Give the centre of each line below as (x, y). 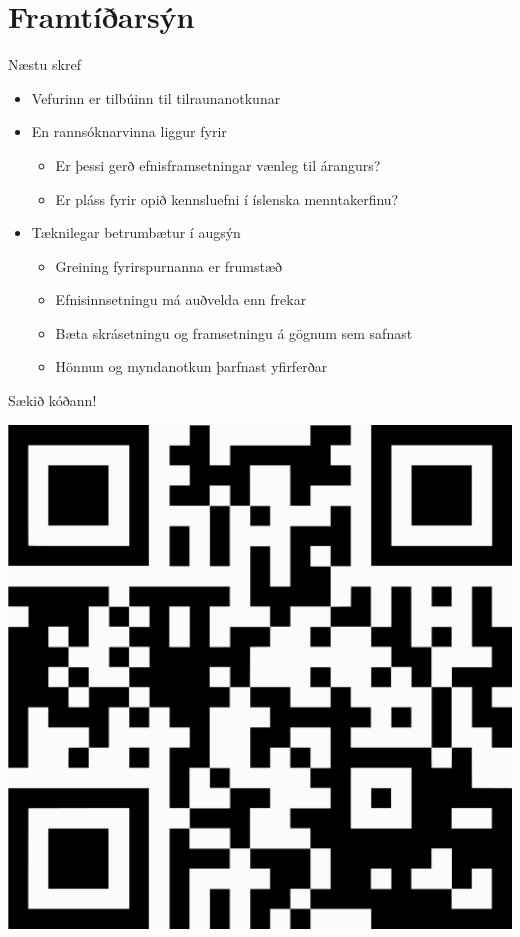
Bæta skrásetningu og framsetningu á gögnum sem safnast (234, 332)
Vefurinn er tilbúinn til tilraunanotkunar (156, 97)
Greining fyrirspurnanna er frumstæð (169, 265)
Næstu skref (44, 64)
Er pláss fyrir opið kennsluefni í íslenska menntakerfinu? (227, 198)
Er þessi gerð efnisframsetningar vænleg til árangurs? (218, 164)
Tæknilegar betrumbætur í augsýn (136, 232)
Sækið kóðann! (52, 400)
